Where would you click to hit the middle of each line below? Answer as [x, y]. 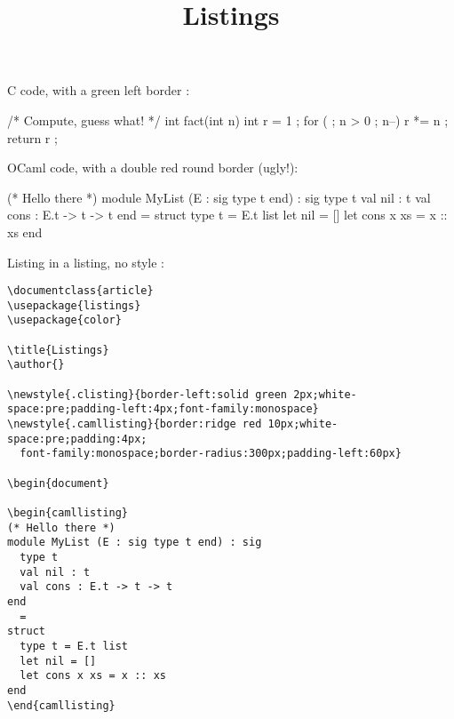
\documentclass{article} [80, 291]
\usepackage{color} [64, 320]
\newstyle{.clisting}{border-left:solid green [147, 394]
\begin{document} [58, 483]
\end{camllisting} [61, 705]
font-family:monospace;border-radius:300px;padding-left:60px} [211, 454]
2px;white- [325, 394]
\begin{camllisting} [68, 512]
